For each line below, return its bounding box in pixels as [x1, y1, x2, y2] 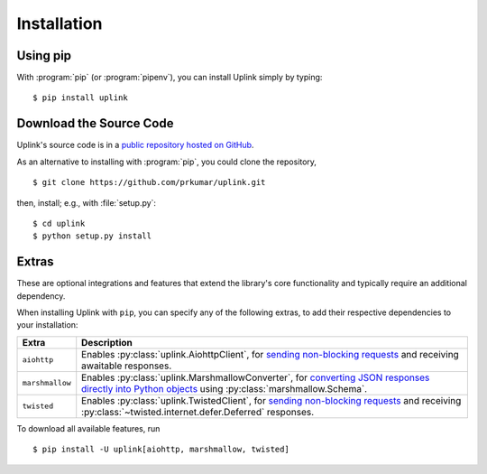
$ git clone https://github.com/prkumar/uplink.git [32, 177, 266, 188]
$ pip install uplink [32, 93, 128, 103]
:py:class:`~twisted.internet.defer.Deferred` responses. [81, 405, 315, 418]
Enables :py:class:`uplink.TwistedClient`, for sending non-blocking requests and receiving [81, 394, 462, 406]
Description [81, 336, 133, 349]
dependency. [16, 290, 66, 302]
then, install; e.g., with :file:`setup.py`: [16, 197, 157, 208]
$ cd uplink [32, 218, 86, 228]
